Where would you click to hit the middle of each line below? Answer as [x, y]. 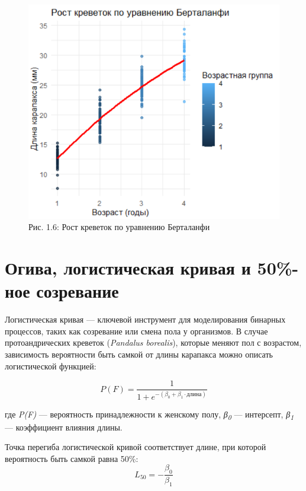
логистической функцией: [51, 366]
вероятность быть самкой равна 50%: [72, 458]
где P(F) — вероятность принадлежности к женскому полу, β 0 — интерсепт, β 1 [149, 415]
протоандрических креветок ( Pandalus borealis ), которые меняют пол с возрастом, [153, 342]
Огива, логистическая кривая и [128, 268]
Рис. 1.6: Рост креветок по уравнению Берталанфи [119, 227]
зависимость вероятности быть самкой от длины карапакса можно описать [139, 354]
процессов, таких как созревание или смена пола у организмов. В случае [136, 331]
